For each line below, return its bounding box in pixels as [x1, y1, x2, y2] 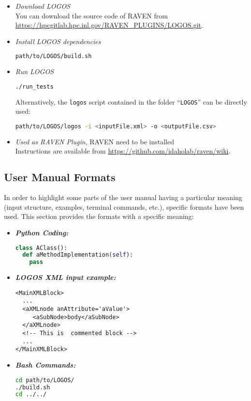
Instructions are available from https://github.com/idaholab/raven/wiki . [15, 146, 231, 156]
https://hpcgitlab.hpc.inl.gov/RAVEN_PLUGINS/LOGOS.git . [15, 20, 203, 30]
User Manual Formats [4, 170, 116, 185]
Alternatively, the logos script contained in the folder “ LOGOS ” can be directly [15, 96, 247, 107]
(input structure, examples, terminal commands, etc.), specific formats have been [4, 201, 244, 212]
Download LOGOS [15, 1, 70, 11]
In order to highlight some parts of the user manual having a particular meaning [4, 192, 242, 202]
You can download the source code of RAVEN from [15, 10, 168, 20]
